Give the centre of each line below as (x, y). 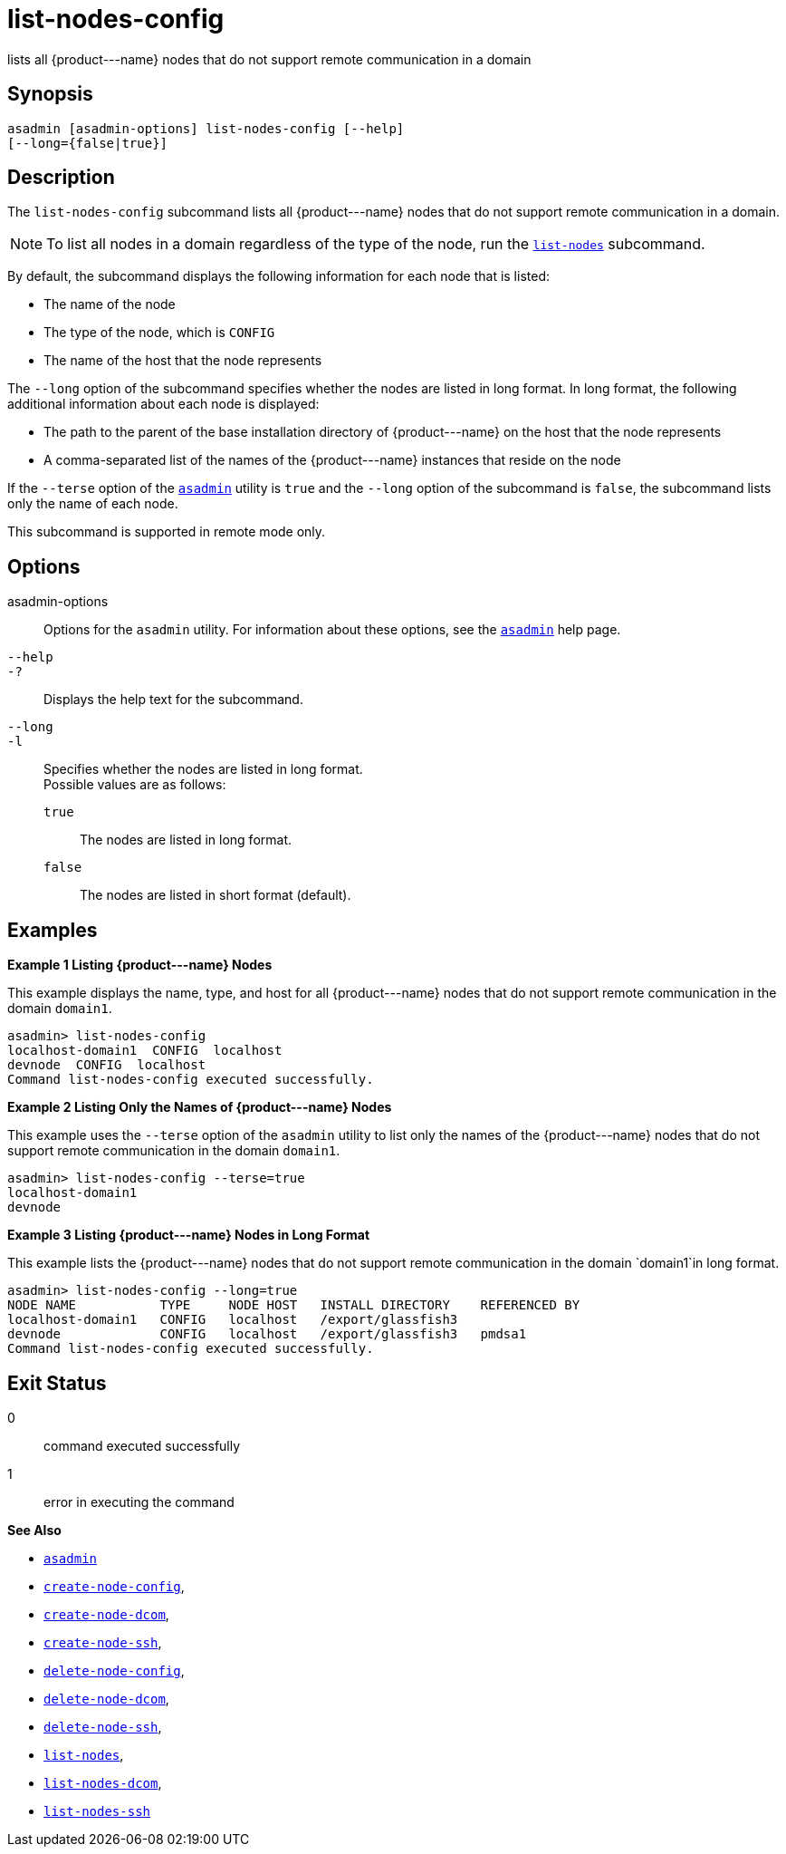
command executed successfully (142, 1445)
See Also (34, 1530)
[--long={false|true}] (88, 143)
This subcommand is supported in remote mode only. (167, 532)
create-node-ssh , (103, 1642)
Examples (53, 930)
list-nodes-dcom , (103, 1782)
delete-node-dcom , (106, 1698)
